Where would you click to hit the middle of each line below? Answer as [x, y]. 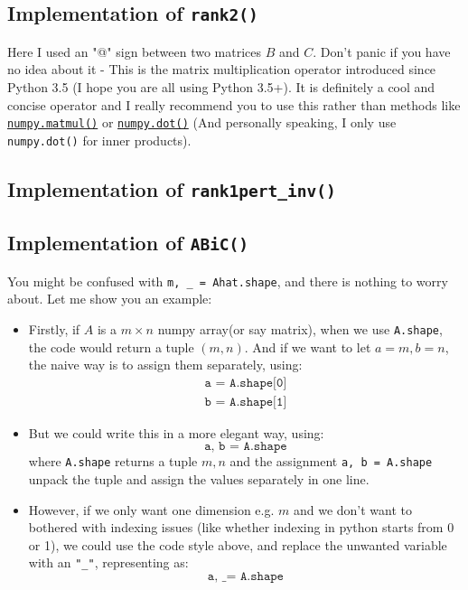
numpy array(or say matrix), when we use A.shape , [300, 328]
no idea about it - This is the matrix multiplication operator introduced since [222, 69]
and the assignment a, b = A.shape [331, 461]
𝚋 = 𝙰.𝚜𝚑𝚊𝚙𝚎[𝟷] [246, 402]
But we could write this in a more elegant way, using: [176, 432]
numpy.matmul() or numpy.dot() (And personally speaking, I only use [202, 122]
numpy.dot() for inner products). [99, 140]
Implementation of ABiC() [128, 243]
